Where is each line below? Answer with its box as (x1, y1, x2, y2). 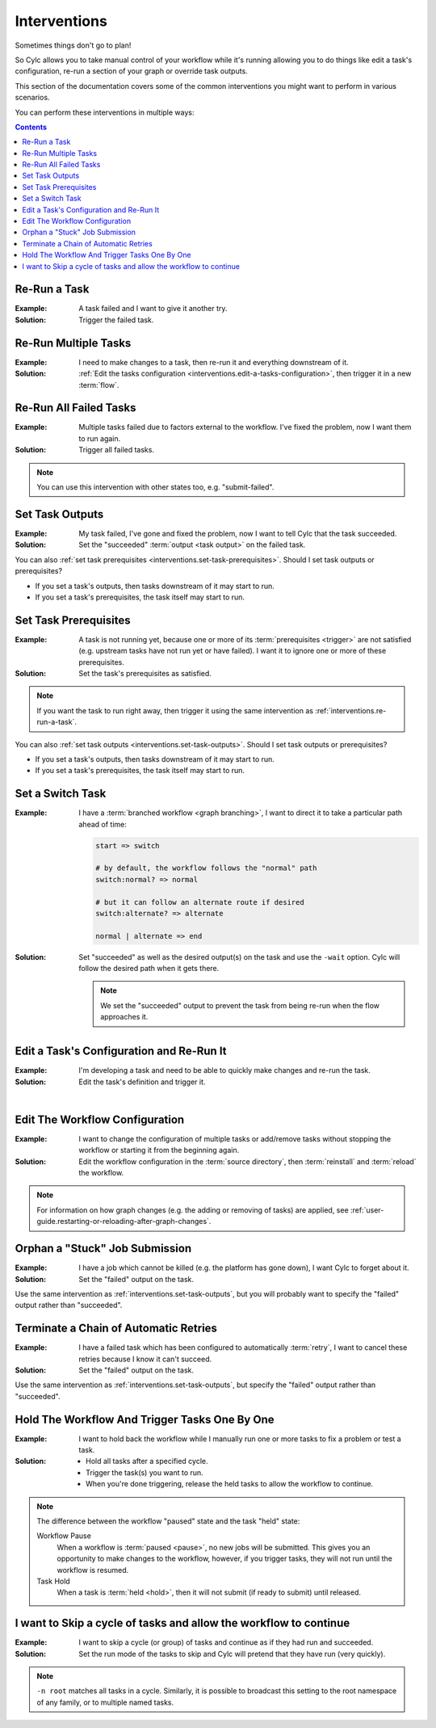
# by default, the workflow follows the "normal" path (95, 864, 317, 872)
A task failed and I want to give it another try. (78, 304, 228, 313)
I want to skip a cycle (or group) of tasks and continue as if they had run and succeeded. (78, 1638, 374, 1647)
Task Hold (36, 1576, 70, 1586)
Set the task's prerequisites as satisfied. (78, 668, 212, 678)
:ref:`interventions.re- (315, 705, 387, 715)
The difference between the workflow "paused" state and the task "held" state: (36, 1516, 300, 1526)
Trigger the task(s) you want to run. (86, 1467, 203, 1478)
